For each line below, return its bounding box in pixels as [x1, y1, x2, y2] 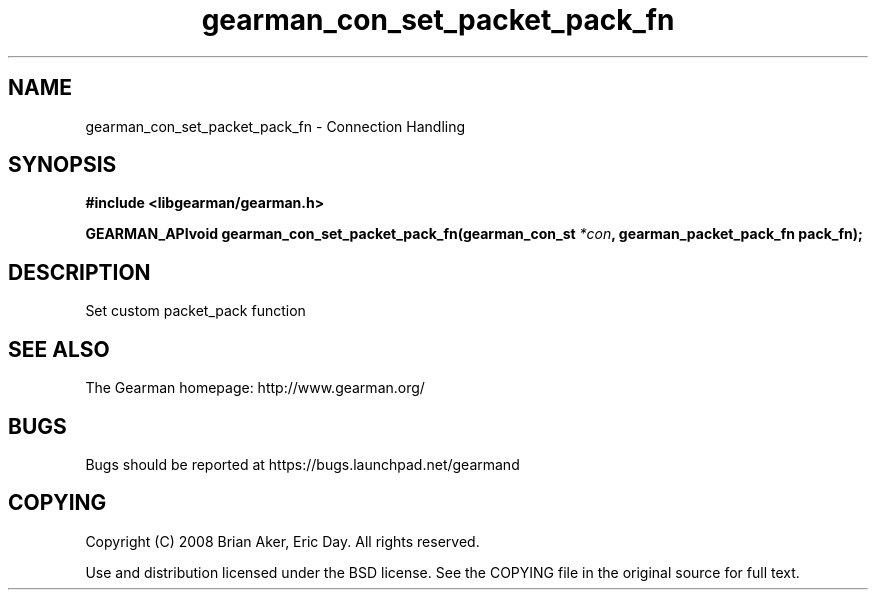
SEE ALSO [8, 336, 110, 362]
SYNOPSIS [8, 152, 117, 178]
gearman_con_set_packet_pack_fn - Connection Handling [85, 117, 466, 135]
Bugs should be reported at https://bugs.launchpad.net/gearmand [85, 455, 520, 473]
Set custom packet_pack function [85, 302, 306, 320]
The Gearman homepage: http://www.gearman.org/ [85, 379, 425, 397]
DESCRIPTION [8, 259, 151, 285]
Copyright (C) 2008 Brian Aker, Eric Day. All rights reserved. [85, 532, 480, 550]
